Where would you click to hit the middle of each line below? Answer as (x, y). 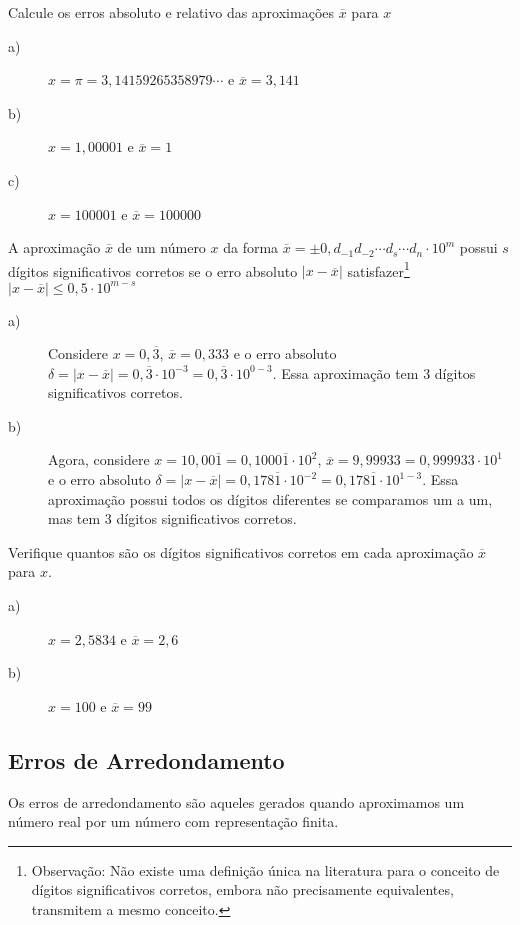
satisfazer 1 (378, 269)
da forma (251, 247)
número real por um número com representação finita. (173, 821)
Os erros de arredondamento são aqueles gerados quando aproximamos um (236, 801)
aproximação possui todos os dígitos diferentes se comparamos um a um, (270, 498)
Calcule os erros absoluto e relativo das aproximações (171, 12)
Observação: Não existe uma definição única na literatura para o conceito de (265, 869)
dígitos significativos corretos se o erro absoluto (153, 270)
